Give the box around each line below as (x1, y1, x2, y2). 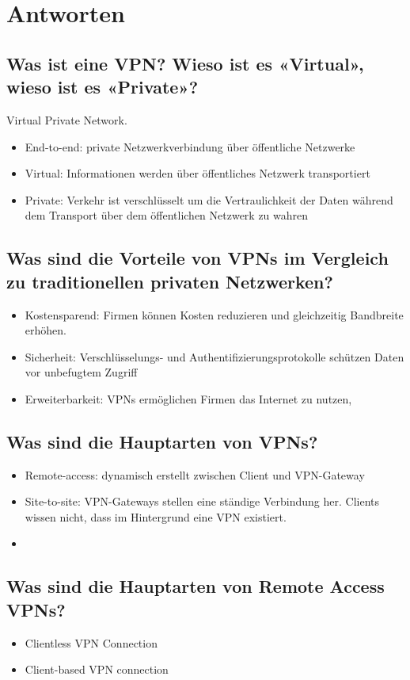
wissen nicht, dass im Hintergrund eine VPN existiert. (25, 508, 287, 525)
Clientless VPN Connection (25, 634, 158, 651)
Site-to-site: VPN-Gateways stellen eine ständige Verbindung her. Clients (25, 493, 379, 510)
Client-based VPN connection (25, 661, 169, 678)
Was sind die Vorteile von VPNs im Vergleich (6, 246, 389, 270)
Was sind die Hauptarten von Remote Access (6, 574, 385, 598)
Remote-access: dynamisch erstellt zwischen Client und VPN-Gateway (25, 466, 365, 483)
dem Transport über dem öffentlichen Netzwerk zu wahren (25, 207, 309, 223)
